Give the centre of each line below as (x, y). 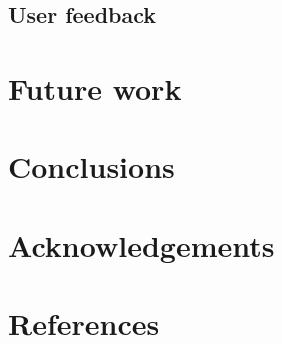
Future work (95, 87)
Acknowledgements (141, 244)
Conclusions (91, 166)
